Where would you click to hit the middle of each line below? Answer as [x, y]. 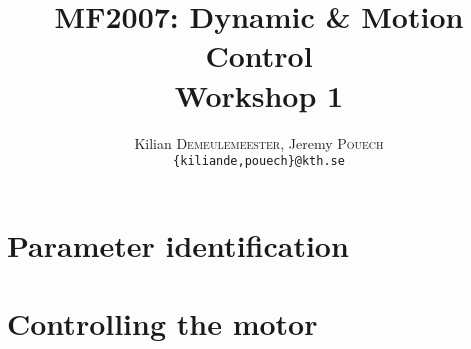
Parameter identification [178, 244]
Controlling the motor [162, 323]
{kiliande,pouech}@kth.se [259, 161]
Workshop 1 [259, 94]
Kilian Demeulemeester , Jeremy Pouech [259, 142]
